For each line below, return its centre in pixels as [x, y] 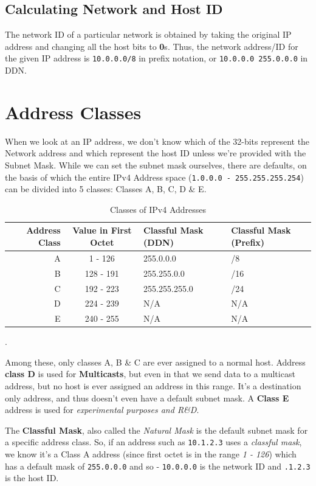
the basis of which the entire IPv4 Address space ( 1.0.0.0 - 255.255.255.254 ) [154, 177]
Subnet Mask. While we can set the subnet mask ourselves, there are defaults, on [156, 165]
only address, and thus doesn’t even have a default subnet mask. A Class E [147, 397]
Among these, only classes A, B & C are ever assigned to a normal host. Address [155, 362]
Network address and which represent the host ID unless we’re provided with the [156, 153]
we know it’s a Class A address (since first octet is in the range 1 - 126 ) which [151, 454]
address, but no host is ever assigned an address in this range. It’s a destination [153, 386]
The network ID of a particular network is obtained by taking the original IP [148, 34]
